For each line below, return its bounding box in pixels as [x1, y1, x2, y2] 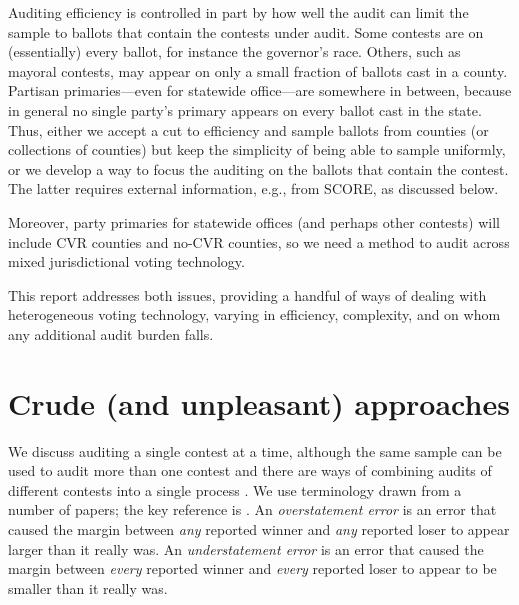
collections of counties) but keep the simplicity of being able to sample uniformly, [8, 139, 506, 160]
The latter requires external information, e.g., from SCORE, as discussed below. [8, 178, 499, 199]
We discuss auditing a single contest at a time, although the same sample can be [8, 440, 502, 461]
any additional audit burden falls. [8, 323, 214, 344]
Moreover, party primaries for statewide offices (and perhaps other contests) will [8, 211, 500, 232]
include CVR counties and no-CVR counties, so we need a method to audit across [8, 231, 510, 252]
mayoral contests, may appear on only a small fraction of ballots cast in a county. [8, 60, 508, 81]
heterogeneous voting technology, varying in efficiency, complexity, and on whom [8, 304, 501, 325]
